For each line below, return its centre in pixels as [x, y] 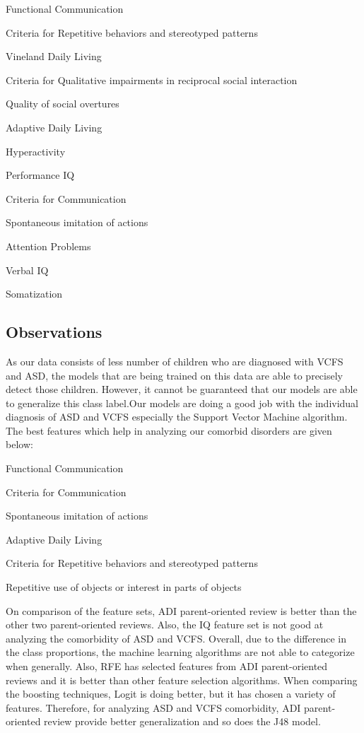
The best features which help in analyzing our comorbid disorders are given [169, 430]
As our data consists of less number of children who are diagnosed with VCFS [175, 361]
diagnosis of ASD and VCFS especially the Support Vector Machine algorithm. [177, 417]
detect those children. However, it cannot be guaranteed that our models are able [182, 389]
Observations [54, 332]
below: [19, 444]
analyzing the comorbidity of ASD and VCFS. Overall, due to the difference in [176, 638]
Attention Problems [48, 246]
